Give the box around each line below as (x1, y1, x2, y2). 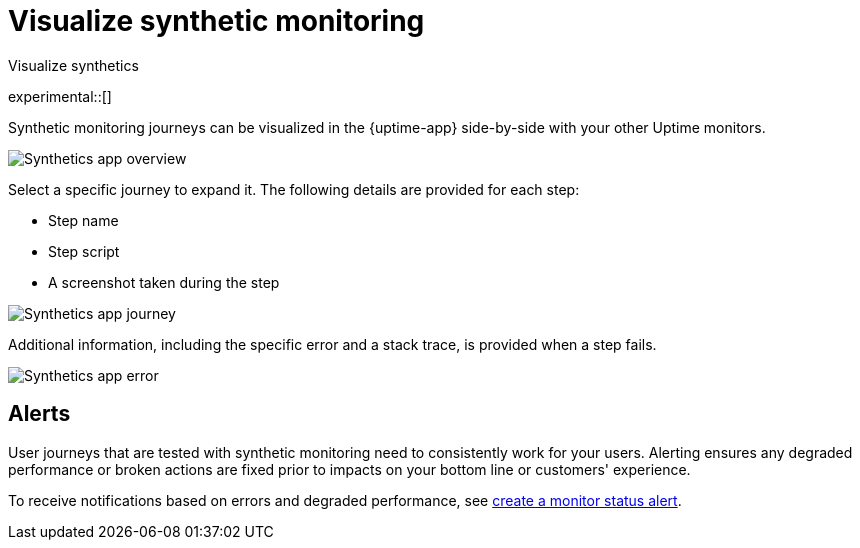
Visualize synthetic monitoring (8, 4, 425, 38)
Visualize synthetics (8, 56, 139, 74)
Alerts (8, 401, 71, 427)
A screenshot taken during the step (48, 273, 280, 291)
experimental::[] (8, 87, 112, 105)
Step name (48, 211, 119, 229)
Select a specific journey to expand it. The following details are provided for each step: (8, 180, 580, 198)
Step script (48, 242, 120, 260)
